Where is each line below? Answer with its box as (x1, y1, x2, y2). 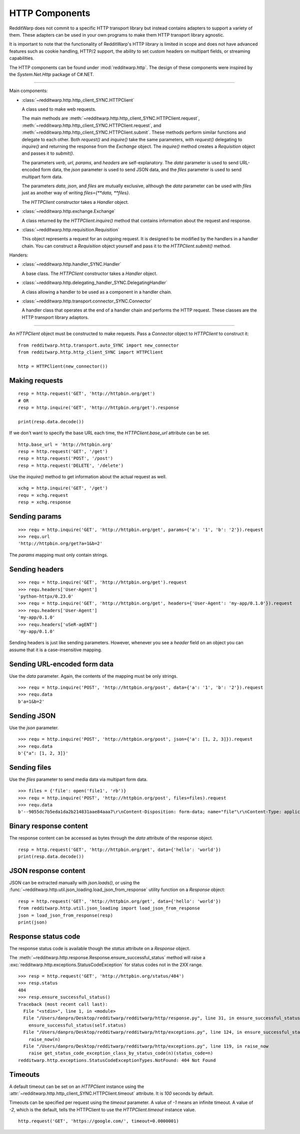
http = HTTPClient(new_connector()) (18, 363, 108, 369)
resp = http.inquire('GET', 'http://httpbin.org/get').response (18, 405, 179, 410)
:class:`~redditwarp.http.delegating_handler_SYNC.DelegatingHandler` (21, 279, 167, 286)
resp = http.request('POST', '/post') (18, 456, 113, 461)
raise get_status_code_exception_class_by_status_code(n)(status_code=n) (28, 1050, 213, 1056)
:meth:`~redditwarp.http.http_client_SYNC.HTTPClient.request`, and (21, 122, 161, 128)
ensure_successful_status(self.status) (28, 1022, 126, 1028)
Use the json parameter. (9, 724, 59, 731)
